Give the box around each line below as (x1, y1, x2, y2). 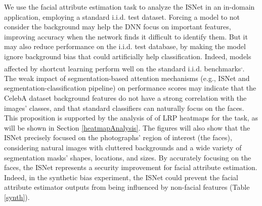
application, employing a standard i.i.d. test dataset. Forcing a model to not (4, 11, 240, 22)
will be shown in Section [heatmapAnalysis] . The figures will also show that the (4, 122, 250, 133)
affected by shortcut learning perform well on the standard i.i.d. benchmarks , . (4, 61, 245, 73)
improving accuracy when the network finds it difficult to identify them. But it (4, 31, 248, 42)
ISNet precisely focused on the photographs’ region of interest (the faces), (4, 132, 232, 143)
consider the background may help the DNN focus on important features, (4, 21, 231, 32)
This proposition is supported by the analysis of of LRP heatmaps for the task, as (4, 112, 258, 123)
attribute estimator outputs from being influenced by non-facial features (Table (4, 182, 250, 192)
